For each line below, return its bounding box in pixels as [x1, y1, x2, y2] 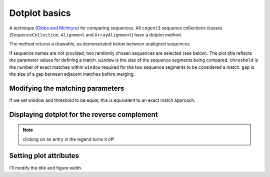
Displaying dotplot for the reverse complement [9, 110, 158, 119]
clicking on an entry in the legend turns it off [22, 136, 114, 142]
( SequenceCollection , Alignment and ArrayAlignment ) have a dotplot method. [9, 31, 182, 37]
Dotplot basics [9, 7, 71, 18]
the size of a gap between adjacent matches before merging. [9, 71, 135, 77]
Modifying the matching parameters [9, 84, 124, 92]
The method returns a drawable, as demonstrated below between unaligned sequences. [9, 41, 191, 47]
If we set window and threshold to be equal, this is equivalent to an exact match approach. [9, 97, 195, 103]
